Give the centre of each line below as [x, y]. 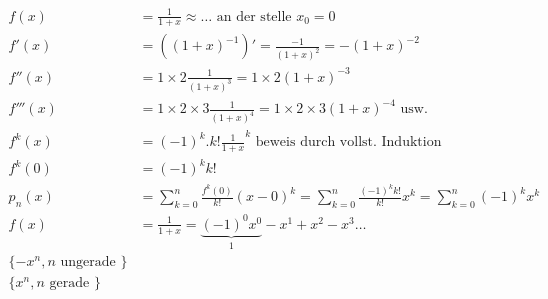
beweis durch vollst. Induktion [348, 142]
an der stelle [254, 16]
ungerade [88, 262]
